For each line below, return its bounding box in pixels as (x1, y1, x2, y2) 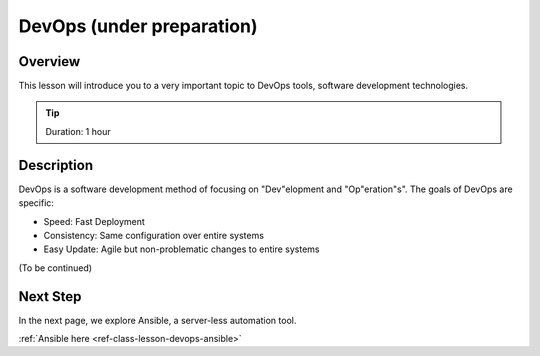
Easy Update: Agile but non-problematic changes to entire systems (43, 243, 320, 255)
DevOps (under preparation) (18, 15, 259, 37)
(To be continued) (18, 261, 93, 274)
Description (18, 156, 94, 174)
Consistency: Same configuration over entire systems (43, 229, 265, 241)
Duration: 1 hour (45, 125, 111, 137)
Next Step (18, 288, 82, 305)
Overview (18, 53, 81, 70)
